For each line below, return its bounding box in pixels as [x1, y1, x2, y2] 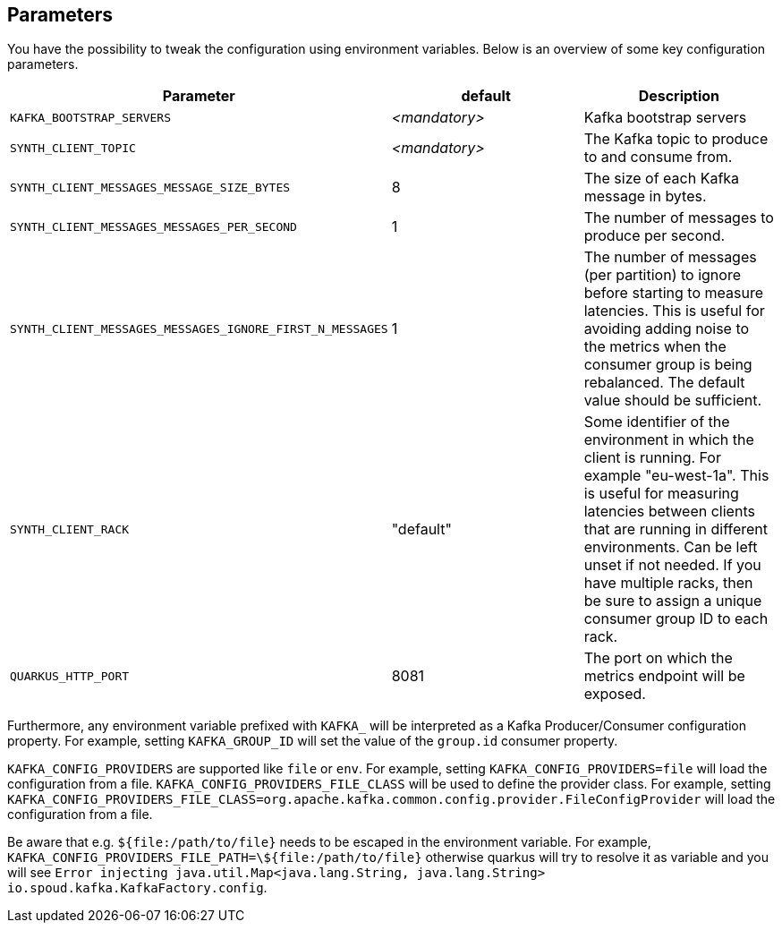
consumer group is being [583, 355, 752, 374]
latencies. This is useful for [583, 302, 765, 320]
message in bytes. [583, 187, 707, 206]
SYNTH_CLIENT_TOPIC [10, 141, 136, 155]
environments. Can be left [583, 538, 758, 557]
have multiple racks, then [583, 574, 753, 593]
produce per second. [583, 226, 726, 245]
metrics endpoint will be [583, 667, 745, 686]
